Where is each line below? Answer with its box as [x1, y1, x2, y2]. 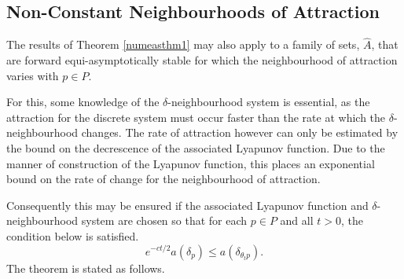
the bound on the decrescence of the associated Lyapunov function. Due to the [6, 139, 385, 156]
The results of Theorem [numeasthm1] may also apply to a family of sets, [6, 36, 360, 53]
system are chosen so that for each [81, 212, 248, 229]
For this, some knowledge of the [6, 94, 160, 110]
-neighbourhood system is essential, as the [167, 94, 370, 110]
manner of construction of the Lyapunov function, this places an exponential [6, 155, 375, 171]
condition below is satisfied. [6, 227, 139, 244]
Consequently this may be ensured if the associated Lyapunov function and [6, 196, 369, 213]
